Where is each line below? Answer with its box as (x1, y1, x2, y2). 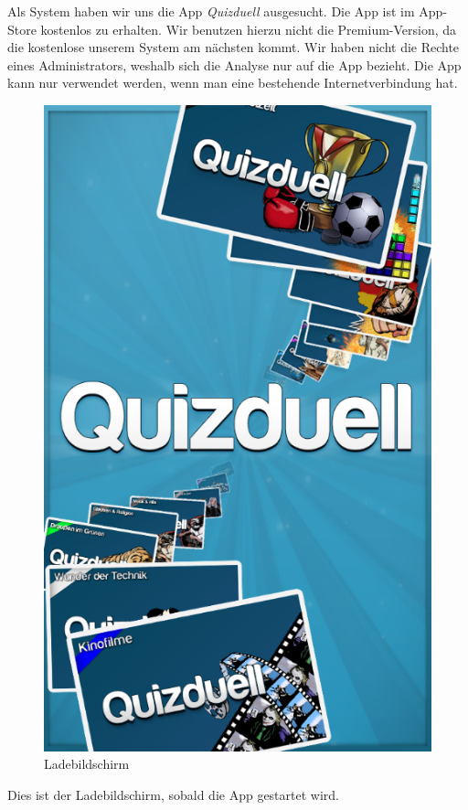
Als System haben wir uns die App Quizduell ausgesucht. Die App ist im (7, 2, 415, 20)
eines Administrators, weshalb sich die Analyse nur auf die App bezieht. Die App (7, 55, 462, 74)
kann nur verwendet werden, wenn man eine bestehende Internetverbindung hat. (7, 73, 458, 92)
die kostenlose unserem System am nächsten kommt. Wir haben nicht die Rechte (7, 37, 460, 57)
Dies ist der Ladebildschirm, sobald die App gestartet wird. (7, 784, 339, 804)
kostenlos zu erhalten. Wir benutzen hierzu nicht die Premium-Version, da (40, 19, 457, 38)
